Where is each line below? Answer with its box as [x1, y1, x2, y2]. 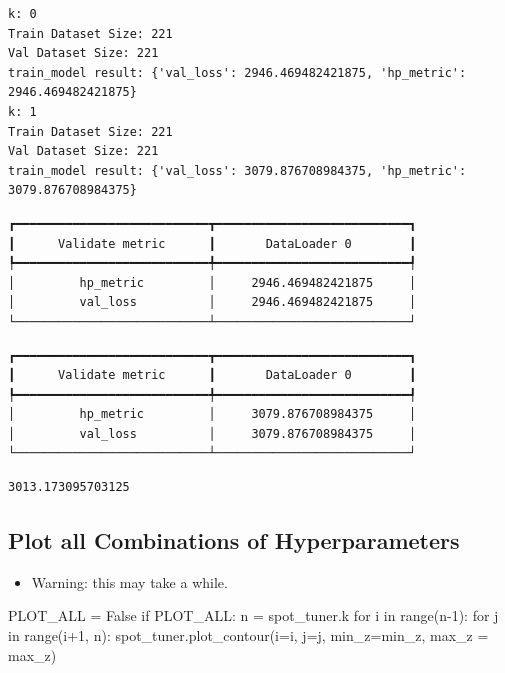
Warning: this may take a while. [31, 571, 228, 592]
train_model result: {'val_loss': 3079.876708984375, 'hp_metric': [8, 163, 467, 178]
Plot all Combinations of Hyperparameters [8, 525, 460, 556]
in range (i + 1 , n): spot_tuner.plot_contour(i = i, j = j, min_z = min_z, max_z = [8, 625, 489, 646]
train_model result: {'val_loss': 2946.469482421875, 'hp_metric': [8, 65, 467, 80]
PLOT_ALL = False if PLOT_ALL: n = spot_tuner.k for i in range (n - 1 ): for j [8, 605, 499, 626]
